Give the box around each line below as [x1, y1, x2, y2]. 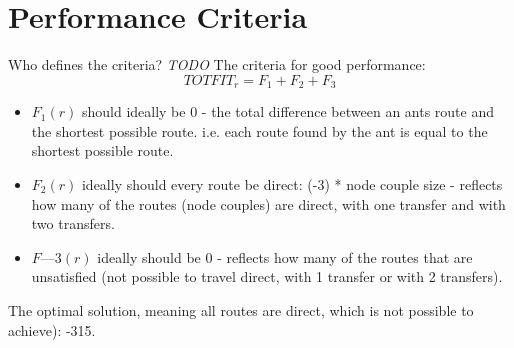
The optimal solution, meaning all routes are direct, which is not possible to [8, 299, 474, 320]
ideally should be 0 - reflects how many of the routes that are [97, 246, 473, 267]
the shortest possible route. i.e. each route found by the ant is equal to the [31, 120, 488, 141]
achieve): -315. [8, 319, 96, 340]
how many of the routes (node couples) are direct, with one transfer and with [31, 193, 506, 214]
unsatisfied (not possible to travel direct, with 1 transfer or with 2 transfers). [31, 266, 503, 287]
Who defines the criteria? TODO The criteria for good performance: [8, 54, 426, 75]
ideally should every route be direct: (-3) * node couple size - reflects [81, 173, 503, 194]
